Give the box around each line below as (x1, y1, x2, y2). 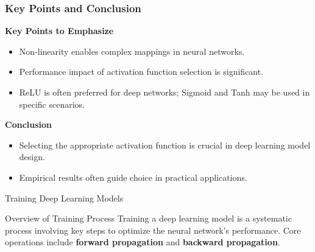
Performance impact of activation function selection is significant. (19, 65, 264, 78)
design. (19, 150, 45, 163)
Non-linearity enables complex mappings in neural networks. (19, 44, 245, 57)
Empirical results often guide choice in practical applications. (19, 170, 247, 183)
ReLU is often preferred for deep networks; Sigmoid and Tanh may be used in (19, 86, 310, 98)
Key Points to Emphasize (5, 24, 114, 37)
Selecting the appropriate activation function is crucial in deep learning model (19, 138, 311, 151)
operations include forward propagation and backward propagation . (5, 236, 280, 248)
